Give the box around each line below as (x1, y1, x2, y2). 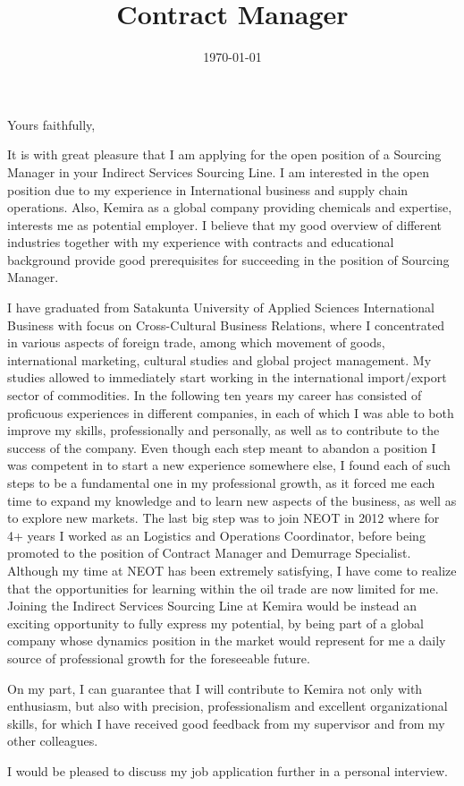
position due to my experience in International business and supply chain (7, 180, 409, 199)
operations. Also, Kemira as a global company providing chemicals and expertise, (7, 198, 452, 217)
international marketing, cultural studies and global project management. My (7, 350, 432, 369)
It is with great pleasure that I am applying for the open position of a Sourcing (7, 145, 442, 164)
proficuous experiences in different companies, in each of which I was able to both (7, 403, 454, 422)
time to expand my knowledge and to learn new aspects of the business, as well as (7, 491, 457, 509)
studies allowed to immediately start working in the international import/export (7, 368, 447, 387)
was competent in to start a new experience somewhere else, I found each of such (7, 456, 451, 474)
